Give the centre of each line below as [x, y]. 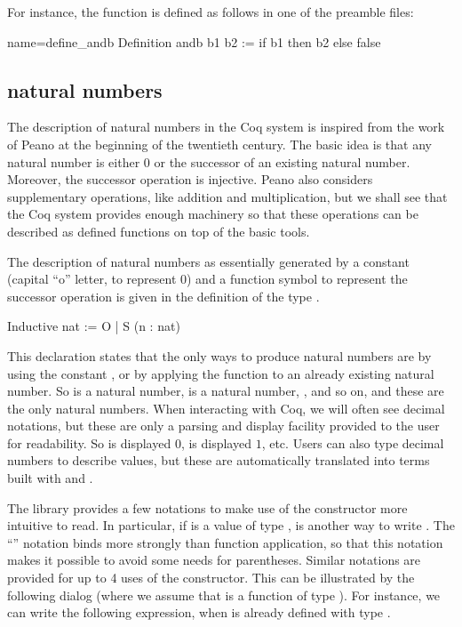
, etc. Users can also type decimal [353, 442]
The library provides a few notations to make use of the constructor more [207, 507]
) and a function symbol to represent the [297, 279]
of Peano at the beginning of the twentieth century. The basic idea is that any [219, 144]
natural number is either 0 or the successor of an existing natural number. [209, 161]
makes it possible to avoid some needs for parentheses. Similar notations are [214, 560]
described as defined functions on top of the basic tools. [159, 231]
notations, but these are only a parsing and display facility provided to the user [223, 426]
